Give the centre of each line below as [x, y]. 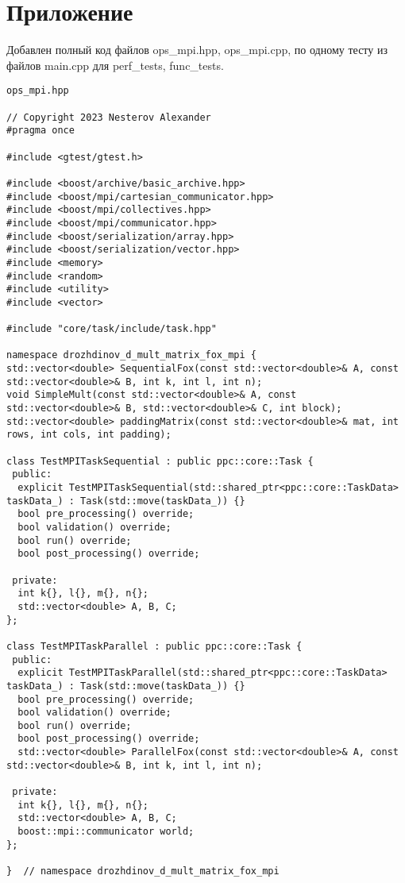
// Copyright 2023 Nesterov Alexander [109, 117]
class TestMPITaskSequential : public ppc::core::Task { [160, 461]
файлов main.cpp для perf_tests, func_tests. [115, 65]
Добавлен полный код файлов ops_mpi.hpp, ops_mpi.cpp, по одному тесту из [197, 50]
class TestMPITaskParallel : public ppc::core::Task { [154, 646]
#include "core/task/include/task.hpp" [112, 329]
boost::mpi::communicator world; [106, 832]
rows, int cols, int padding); [89, 435]
